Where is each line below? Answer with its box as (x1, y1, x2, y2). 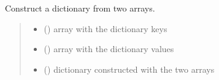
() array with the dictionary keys (44, 22, 167, 35)
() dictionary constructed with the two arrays (44, 62, 215, 75)
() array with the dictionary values (44, 42, 174, 55)
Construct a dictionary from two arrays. (5, 2, 155, 14)
